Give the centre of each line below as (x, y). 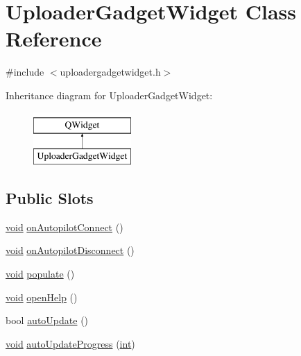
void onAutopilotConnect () (64, 227)
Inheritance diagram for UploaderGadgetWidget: (109, 95)
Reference (54, 39)
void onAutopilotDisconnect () (70, 250)
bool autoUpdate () (47, 320)
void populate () (40, 274)
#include (25, 72)
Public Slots (50, 198)
